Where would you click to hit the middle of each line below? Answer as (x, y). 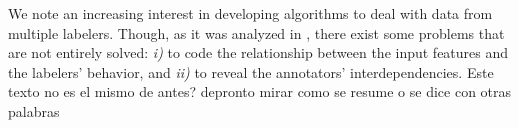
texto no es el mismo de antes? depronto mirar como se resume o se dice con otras (260, 91)
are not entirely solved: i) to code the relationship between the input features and (258, 52)
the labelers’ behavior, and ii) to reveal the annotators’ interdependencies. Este (251, 71)
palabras (34, 110)
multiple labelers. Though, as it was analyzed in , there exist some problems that (256, 32)
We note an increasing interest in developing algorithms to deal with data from (250, 13)
